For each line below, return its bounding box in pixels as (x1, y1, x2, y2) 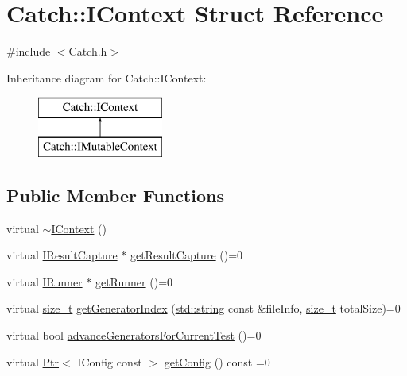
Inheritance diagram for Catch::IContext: (6, 69, 207, 86)
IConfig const (77, 353, 142, 370)
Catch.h (68, 43, 107, 59)
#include (6, 43, 51, 59)
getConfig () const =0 (164, 353, 270, 370)
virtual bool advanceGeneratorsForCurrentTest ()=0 (6, 327, 262, 343)
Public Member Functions (6, 182, 224, 207)
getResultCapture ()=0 (130, 247, 243, 263)
